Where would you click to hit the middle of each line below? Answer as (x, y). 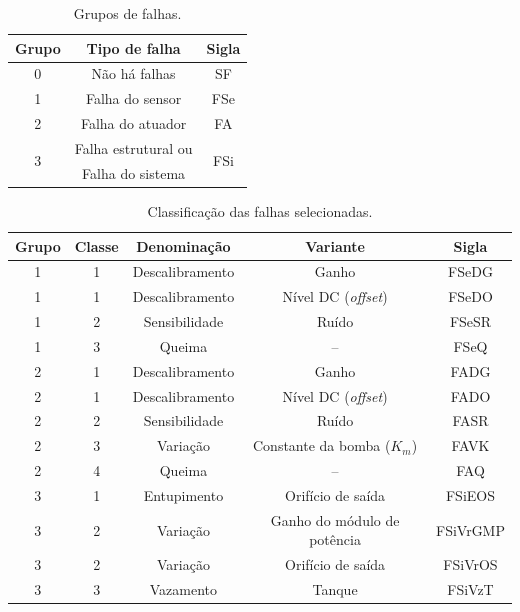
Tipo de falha (133, 47)
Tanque (335, 589)
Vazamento (183, 589)
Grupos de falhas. (127, 13)
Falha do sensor (133, 98)
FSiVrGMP (470, 529)
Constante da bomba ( (322, 445)
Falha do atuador (133, 123)
